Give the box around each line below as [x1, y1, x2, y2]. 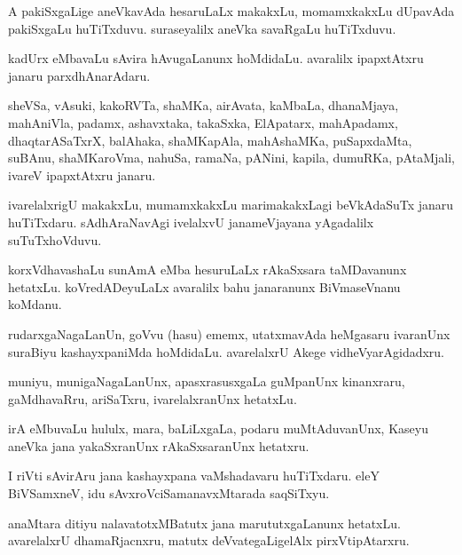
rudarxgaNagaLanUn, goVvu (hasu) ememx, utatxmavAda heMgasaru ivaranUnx [8, 324, 450, 343]
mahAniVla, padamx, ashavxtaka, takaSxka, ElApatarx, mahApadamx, [8, 113, 398, 131]
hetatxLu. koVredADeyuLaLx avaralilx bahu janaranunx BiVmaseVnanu [8, 277, 401, 296]
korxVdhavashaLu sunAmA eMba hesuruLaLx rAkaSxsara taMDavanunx [8, 260, 407, 279]
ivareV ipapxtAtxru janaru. [8, 165, 156, 184]
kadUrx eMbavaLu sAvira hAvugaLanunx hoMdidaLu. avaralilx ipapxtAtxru [8, 49, 424, 67]
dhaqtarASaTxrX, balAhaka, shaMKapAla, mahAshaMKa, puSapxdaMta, [8, 131, 412, 149]
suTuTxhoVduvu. [8, 230, 102, 249]
